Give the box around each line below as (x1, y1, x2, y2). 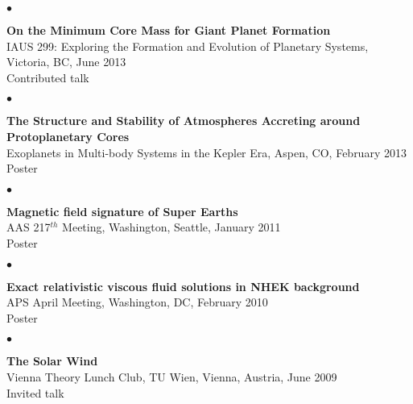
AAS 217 (6, 219, 51, 235)
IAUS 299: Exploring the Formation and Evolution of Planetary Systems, (6, 37, 369, 54)
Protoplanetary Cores (6, 127, 130, 144)
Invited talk (6, 384, 64, 401)
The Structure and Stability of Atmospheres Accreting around (6, 112, 361, 129)
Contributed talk (6, 69, 89, 85)
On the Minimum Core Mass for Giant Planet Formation (6, 22, 331, 38)
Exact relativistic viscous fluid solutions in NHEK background (6, 277, 360, 294)
